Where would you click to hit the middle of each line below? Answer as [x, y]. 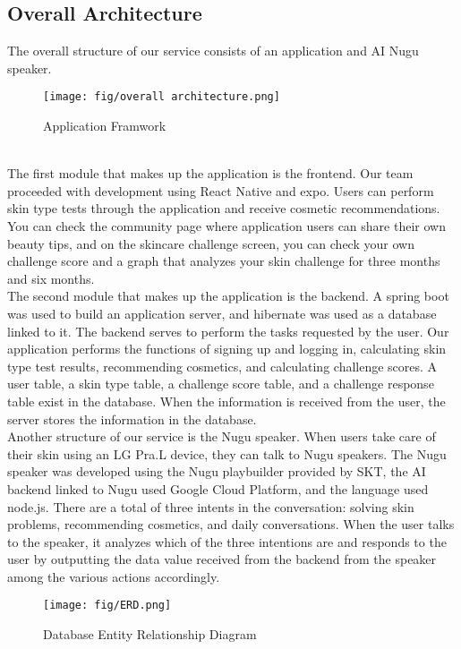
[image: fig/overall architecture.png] [162, 97]
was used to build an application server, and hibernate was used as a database [222, 313]
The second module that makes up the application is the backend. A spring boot [228, 296]
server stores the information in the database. [132, 418]
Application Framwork [105, 126]
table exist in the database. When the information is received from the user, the [226, 401]
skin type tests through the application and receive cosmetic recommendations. [224, 208]
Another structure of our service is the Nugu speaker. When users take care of [222, 436]
